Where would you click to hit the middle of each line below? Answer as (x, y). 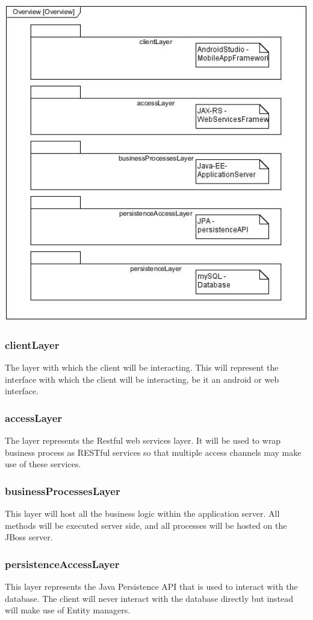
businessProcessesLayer (63, 491)
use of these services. (43, 464)
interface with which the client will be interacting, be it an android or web (142, 379)
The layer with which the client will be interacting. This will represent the (142, 367)
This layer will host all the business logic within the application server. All (142, 513)
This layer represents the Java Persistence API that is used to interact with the (151, 586)
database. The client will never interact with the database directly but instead (149, 598)
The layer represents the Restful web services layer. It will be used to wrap (143, 440)
